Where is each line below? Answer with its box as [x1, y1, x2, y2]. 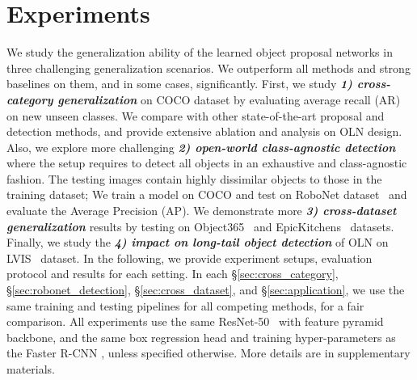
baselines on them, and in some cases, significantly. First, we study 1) [6, 75, 352, 92]
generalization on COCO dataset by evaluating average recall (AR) [57, 91, 401, 108]
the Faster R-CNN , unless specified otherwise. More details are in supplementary [6, 344, 411, 361]
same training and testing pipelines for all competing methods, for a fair [6, 297, 364, 314]
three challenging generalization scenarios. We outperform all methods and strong [6, 59, 411, 76]
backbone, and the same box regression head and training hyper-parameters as [6, 328, 396, 345]
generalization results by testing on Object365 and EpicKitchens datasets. [6, 217, 394, 234]
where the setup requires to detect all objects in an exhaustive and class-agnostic [6, 154, 407, 171]
